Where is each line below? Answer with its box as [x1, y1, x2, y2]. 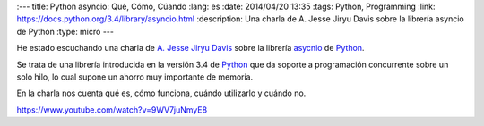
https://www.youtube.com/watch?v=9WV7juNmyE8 [16, 104, 208, 115]
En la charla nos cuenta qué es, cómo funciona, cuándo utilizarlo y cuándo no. [16, 88, 307, 98]
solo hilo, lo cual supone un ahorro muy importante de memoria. [16, 71, 254, 82]
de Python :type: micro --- [16, 26, 114, 37]
